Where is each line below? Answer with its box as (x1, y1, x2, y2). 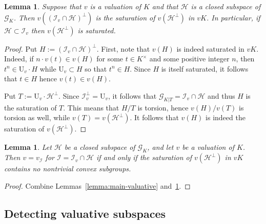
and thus (208, 90, 235, 101)
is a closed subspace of (191, 1, 261, 11)
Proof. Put (4, 43, 37, 54)
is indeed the (206, 112, 245, 123)
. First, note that (96, 43, 150, 54)
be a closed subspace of (64, 142, 135, 152)
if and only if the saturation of (96, 152, 192, 163)
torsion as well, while (4, 112, 70, 123)
